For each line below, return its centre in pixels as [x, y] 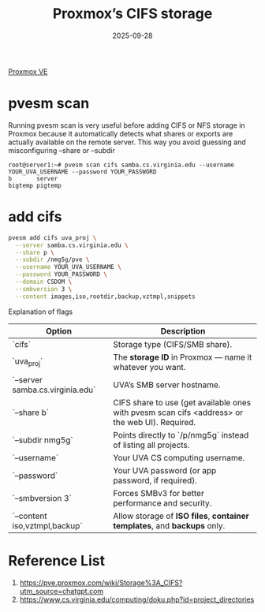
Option [59, 330]
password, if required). [155, 480]
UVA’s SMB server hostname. [167, 385]
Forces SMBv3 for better [159, 493]
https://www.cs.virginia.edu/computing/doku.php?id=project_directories [137, 599]
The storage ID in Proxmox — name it [183, 357]
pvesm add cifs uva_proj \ [52, 237]
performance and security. [162, 503]
